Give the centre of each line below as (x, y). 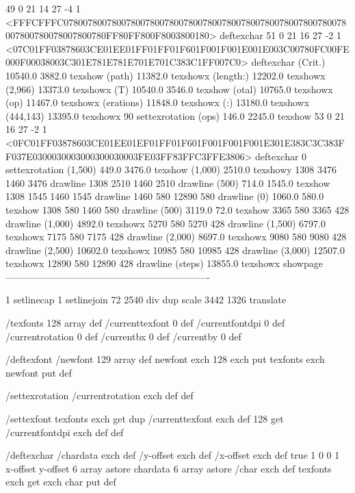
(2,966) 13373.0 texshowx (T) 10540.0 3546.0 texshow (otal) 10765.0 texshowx (169, 89)
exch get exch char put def (61, 482)
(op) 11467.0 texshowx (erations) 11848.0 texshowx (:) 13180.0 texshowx (158, 102)
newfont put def (39, 372)
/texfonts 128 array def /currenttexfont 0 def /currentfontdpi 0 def (145, 323)
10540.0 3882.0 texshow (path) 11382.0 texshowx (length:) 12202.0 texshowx (166, 75)
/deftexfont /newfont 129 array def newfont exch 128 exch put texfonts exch (165, 359)
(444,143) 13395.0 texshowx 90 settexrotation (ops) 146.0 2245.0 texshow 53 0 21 (175, 115)
